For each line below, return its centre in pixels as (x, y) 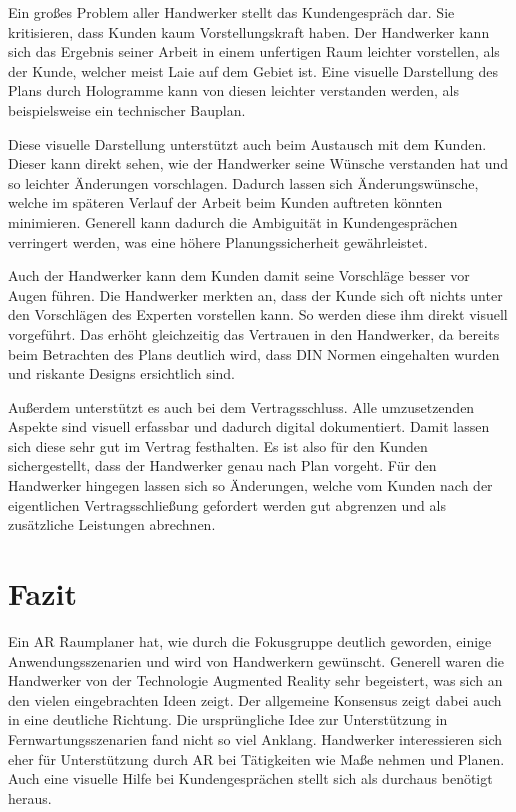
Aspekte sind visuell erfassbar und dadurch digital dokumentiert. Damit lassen (249, 426)
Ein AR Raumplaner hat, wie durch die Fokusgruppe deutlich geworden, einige (250, 640)
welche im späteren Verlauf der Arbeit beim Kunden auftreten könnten (225, 202)
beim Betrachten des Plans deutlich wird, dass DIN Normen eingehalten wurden (254, 353)
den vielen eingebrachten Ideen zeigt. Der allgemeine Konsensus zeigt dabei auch (255, 699)
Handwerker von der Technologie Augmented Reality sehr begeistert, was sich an (255, 680)
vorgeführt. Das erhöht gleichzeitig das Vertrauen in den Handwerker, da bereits (254, 333)
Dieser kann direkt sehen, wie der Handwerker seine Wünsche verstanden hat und (258, 163)
